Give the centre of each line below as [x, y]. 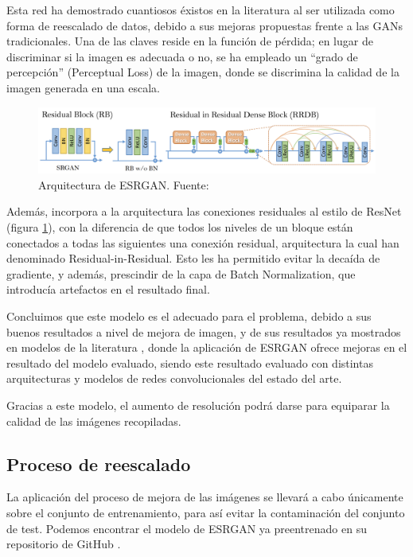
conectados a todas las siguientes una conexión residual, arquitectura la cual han [203, 242]
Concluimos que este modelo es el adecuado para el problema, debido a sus [189, 316]
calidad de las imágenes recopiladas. [94, 421]
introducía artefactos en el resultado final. [108, 289]
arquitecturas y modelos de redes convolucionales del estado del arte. [174, 378]
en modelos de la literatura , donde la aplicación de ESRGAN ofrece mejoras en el [207, 347]
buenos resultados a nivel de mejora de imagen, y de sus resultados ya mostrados [204, 331]
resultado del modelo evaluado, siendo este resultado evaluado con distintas [190, 362]
